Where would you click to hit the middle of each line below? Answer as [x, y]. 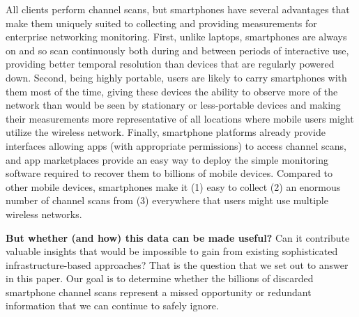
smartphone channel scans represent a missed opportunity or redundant [159, 292]
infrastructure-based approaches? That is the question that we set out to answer [177, 264]
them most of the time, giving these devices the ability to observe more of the [172, 91]
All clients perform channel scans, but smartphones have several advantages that [178, 9]
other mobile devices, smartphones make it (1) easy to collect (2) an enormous [173, 186]
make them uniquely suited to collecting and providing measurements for [161, 23]
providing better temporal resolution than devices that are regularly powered [170, 64]
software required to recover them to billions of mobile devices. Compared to [169, 173]
